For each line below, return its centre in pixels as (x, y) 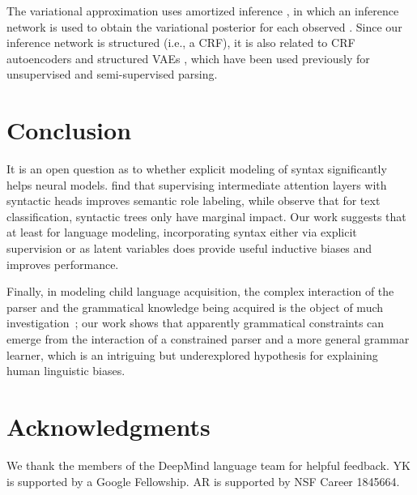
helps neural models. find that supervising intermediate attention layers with (197, 184)
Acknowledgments (109, 426)
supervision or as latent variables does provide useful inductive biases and (189, 248)
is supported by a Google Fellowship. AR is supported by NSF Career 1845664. (203, 481)
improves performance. (63, 264)
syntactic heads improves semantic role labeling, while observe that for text (194, 201)
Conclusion (69, 130)
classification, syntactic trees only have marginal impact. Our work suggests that (206, 216)
